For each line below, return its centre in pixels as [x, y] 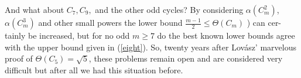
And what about [35, 9]
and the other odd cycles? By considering [169, 9]
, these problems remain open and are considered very [186, 58]
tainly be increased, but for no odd [67, 35]
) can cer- [264, 22]
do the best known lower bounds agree [226, 35]
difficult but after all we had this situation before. [94, 69]
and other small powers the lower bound [110, 22]
